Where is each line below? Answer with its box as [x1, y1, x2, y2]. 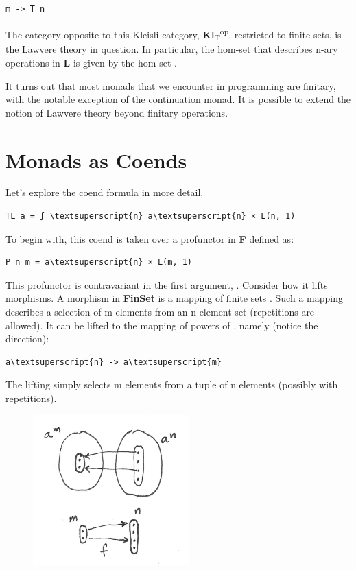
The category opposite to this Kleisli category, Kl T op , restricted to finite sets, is [5, 25, 342, 43]
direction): [5, 331, 49, 346]
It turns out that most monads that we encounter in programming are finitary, [5, 78, 336, 93]
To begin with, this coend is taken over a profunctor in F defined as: [5, 231, 294, 246]
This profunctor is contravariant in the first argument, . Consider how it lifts [5, 277, 328, 292]
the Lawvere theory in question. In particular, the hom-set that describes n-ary [5, 42, 338, 56]
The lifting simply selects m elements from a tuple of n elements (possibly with [5, 377, 338, 392]
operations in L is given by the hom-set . [5, 55, 177, 69]
